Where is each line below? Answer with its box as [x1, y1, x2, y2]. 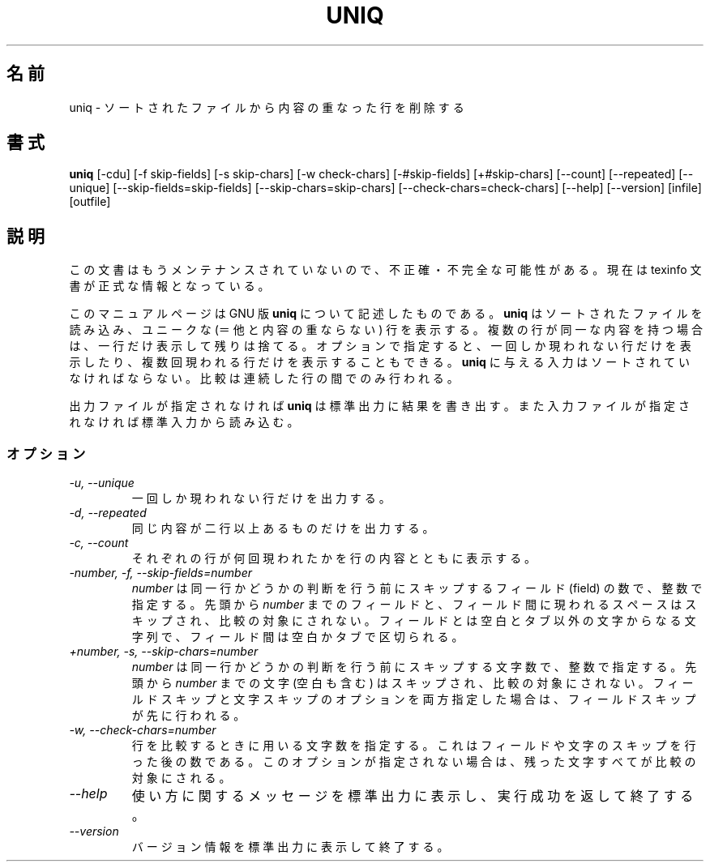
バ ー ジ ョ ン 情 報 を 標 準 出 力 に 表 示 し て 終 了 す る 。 [131, 840, 449, 854]
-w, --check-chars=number [69, 723, 216, 738]
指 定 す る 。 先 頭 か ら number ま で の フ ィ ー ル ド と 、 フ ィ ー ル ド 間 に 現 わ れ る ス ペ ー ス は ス [131, 597, 697, 612]
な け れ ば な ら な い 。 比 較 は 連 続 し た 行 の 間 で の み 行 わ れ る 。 [69, 371, 459, 386]
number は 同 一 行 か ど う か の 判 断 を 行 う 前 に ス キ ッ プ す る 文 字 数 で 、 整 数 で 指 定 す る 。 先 [131, 660, 697, 674]
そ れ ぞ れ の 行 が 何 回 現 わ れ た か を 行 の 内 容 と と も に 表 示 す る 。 [131, 551, 537, 566]
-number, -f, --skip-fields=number [69, 566, 252, 580]
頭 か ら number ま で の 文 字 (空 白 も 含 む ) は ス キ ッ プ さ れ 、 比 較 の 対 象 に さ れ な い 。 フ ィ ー [131, 676, 694, 691]
